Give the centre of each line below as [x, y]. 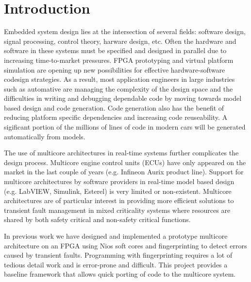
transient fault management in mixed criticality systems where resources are [117, 210]
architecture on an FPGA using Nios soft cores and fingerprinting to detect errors [125, 245]
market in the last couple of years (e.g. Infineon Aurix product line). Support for [124, 172]
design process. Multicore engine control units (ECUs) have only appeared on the [125, 162]
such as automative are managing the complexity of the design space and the [118, 88]
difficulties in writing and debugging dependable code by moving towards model [123, 98]
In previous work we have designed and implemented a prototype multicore [116, 236]
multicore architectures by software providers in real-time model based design [119, 181]
